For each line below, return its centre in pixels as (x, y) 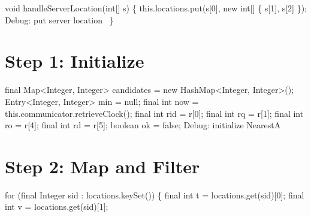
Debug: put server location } (59, 19)
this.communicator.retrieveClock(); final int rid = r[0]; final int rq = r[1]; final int (154, 113)
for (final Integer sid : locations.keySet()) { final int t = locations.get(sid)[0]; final (155, 195)
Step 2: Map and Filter (102, 166)
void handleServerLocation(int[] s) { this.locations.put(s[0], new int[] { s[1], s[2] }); (156, 8)
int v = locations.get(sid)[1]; (57, 207)
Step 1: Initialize (75, 61)
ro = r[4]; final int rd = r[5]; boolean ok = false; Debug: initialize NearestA (143, 125)
